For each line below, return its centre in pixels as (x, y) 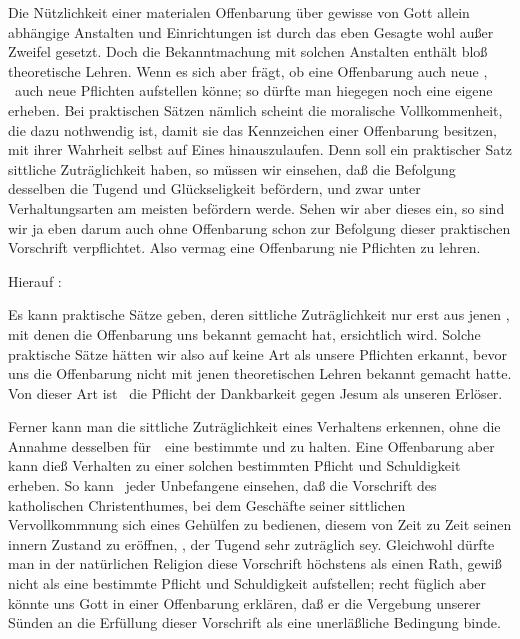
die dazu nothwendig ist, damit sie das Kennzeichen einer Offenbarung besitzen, (252, 129)
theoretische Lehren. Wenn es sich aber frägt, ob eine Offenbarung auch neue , (248, 70)
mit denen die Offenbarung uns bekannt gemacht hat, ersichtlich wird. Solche (244, 333)
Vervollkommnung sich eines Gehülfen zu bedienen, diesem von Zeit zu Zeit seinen (260, 524)
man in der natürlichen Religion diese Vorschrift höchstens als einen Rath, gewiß (255, 563)
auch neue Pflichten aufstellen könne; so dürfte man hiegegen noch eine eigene (253, 90)
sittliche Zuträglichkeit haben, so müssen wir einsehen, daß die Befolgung (232, 168)
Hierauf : (35, 280)
